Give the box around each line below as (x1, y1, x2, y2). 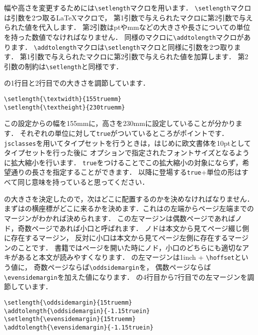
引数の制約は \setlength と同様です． (4, 61, 123, 71)
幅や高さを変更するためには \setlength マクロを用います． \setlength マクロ (4, 2, 252, 12)
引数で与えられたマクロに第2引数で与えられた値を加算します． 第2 (30, 51, 249, 62)
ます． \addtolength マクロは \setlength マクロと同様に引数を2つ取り (10, 41, 234, 52)
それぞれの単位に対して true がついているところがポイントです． (20, 127, 229, 138)
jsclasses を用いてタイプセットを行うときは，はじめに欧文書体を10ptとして (4, 137, 251, 148)
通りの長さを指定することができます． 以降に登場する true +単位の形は (10, 167, 242, 177)
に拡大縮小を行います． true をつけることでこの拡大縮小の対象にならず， (4, 157, 243, 167)
